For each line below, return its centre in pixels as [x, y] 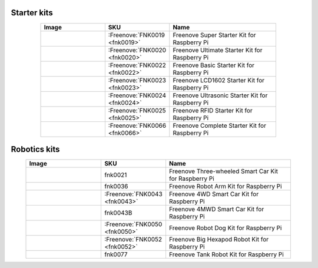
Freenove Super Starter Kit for [214, 35]
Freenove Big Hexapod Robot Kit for [219, 240]
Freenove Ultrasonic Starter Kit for [220, 95]
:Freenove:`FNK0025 [137, 110]
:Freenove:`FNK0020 [137, 50]
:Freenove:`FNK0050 [133, 224]
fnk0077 [116, 254]
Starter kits [32, 13]
